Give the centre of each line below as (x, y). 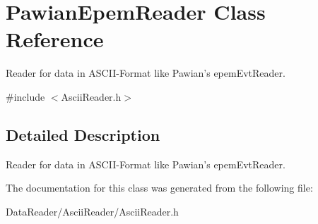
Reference (55, 39)
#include (25, 96)
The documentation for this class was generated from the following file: (159, 188)
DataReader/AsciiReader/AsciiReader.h (92, 211)
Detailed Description (83, 134)
